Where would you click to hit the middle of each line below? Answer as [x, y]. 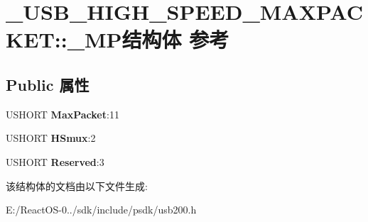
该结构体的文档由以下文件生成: [77, 185]
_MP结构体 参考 [148, 39]
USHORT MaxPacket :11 [63, 114]
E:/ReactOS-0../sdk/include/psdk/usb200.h [101, 210]
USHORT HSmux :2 [51, 138]
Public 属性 [48, 84]
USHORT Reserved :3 [55, 161]
